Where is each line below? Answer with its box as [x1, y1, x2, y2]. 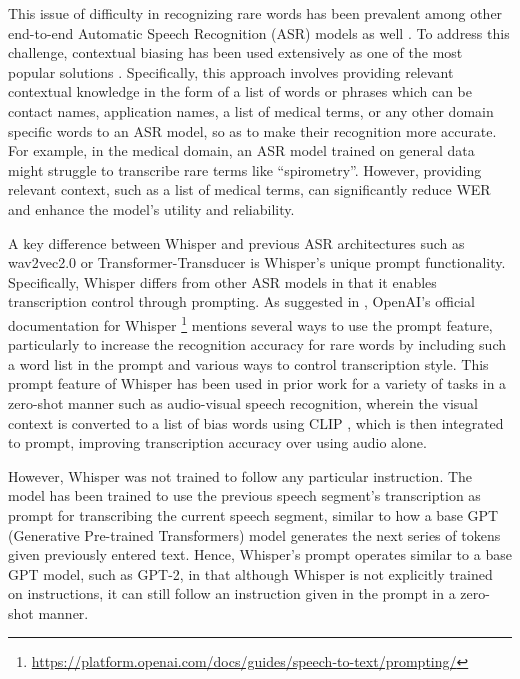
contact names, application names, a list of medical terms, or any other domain [8, 100, 494, 121]
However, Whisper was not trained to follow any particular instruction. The [8, 465, 473, 486]
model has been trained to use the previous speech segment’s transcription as [8, 485, 481, 506]
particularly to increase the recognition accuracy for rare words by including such [8, 334, 506, 355]
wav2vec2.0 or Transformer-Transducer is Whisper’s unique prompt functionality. [8, 252, 506, 273]
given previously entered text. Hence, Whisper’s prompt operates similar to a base [8, 544, 512, 565]
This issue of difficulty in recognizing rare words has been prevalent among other [8, 3, 503, 23]
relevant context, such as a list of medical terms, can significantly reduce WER [8, 179, 491, 200]
